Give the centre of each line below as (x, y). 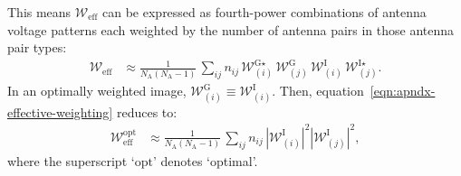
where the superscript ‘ (71, 160)
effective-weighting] (60, 111)
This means (39, 12)
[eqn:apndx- (403, 91)
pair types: (37, 47)
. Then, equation (318, 91)
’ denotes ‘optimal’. (205, 160)
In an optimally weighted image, (97, 91)
